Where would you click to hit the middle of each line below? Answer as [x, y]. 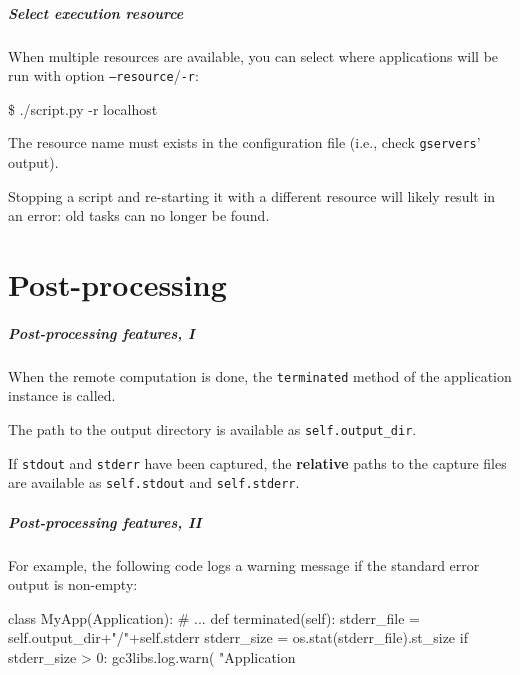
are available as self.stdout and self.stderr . [154, 482]
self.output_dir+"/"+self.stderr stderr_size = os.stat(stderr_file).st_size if [238, 637]
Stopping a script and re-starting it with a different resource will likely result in [252, 195]
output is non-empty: [73, 584]
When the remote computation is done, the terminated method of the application [260, 375]
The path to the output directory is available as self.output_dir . [212, 429]
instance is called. [62, 395]
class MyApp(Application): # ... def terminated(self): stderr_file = [214, 617]
